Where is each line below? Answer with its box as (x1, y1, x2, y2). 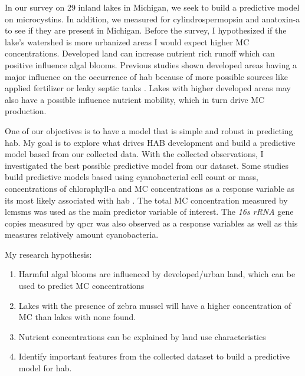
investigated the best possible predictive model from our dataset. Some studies (5, 159, 288, 171)
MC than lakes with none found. (18, 311, 136, 323)
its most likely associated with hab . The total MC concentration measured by (5, 194, 288, 206)
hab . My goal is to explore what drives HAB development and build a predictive (5, 136, 296, 148)
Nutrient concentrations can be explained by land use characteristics (18, 330, 266, 342)
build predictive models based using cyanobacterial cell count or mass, (5, 171, 258, 183)
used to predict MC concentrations (18, 279, 145, 292)
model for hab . (18, 362, 72, 374)
